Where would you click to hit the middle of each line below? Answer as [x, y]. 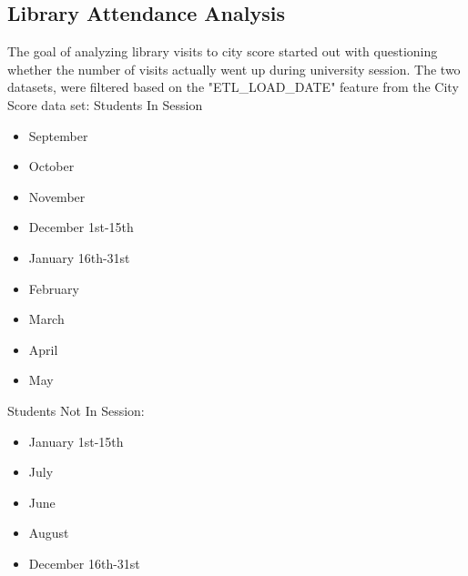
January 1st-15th [76, 441]
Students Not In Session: [76, 410]
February [54, 288]
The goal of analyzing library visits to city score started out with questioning [223, 51]
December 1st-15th [81, 227]
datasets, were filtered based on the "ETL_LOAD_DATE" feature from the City [233, 87]
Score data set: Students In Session [105, 104]
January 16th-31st [79, 257]
